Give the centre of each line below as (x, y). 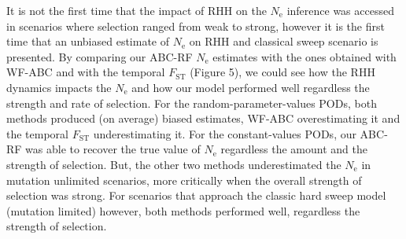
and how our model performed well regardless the (251, 87)
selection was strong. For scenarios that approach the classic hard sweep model (196, 195)
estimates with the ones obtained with (304, 56)
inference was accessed (340, 10)
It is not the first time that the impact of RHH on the (137, 10)
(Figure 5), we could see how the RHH (282, 72)
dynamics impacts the (59, 87)
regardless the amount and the (294, 149)
